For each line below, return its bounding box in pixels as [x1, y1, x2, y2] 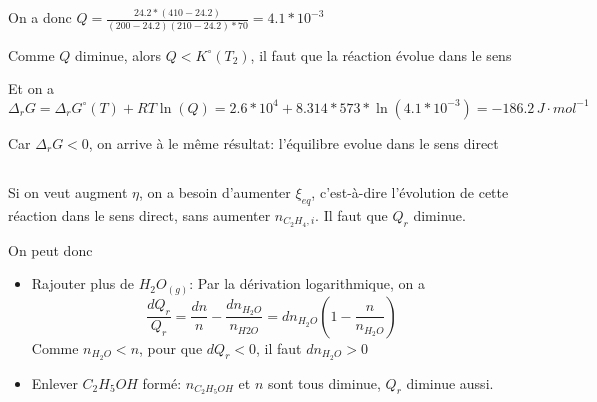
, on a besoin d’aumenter [139, 181, 291, 202]
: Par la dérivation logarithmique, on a [189, 273, 425, 294]
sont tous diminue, [267, 372, 381, 393]
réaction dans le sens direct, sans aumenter [8, 204, 271, 225]
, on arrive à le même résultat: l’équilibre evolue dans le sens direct [88, 132, 499, 153]
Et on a [8, 78, 55, 99]
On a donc [8, 7, 72, 28]
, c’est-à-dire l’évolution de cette [311, 181, 509, 202]
